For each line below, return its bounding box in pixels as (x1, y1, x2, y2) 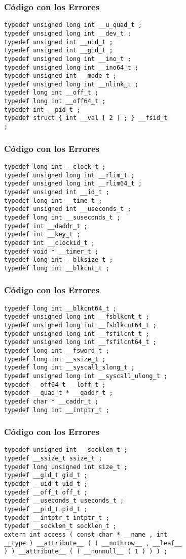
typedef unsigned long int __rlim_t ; (4, 171, 135, 179)
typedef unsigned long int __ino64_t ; (4, 64, 138, 71)
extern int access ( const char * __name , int (4, 531, 168, 539)
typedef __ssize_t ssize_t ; (4, 455, 102, 462)
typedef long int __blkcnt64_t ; (4, 304, 117, 312)
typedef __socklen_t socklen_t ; (4, 522, 117, 530)
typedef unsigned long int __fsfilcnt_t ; (4, 330, 150, 337)
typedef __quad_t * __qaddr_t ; (4, 389, 113, 397)
